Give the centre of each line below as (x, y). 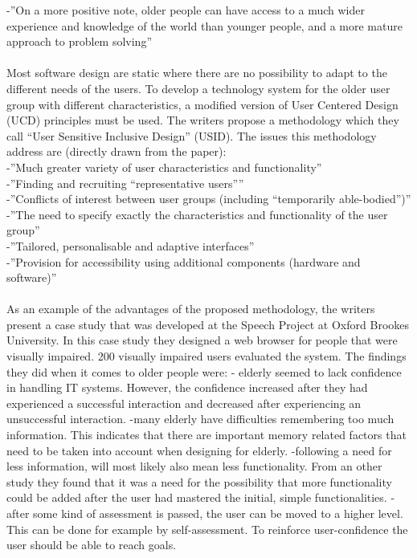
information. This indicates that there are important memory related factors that (206, 435)
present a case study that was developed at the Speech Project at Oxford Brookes (208, 324)
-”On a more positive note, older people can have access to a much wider (186, 10)
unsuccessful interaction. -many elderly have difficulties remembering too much (200, 419)
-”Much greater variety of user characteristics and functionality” (164, 167)
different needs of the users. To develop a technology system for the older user (198, 88)
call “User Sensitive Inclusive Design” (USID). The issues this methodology (192, 135)
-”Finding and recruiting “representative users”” (125, 183)
